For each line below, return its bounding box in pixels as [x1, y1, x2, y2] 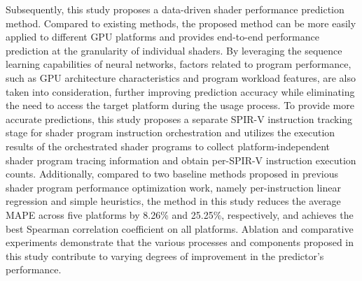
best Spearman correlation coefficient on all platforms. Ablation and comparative [6, 221, 354, 236]
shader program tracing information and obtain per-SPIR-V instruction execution [6, 152, 356, 167]
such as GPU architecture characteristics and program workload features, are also [6, 70, 356, 85]
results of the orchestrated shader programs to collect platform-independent [6, 138, 330, 153]
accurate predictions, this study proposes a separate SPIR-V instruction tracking [6, 111, 353, 126]
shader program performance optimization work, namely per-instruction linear [6, 180, 341, 194]
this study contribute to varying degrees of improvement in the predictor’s [6, 248, 324, 263]
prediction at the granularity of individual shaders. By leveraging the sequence [6, 43, 342, 57]
